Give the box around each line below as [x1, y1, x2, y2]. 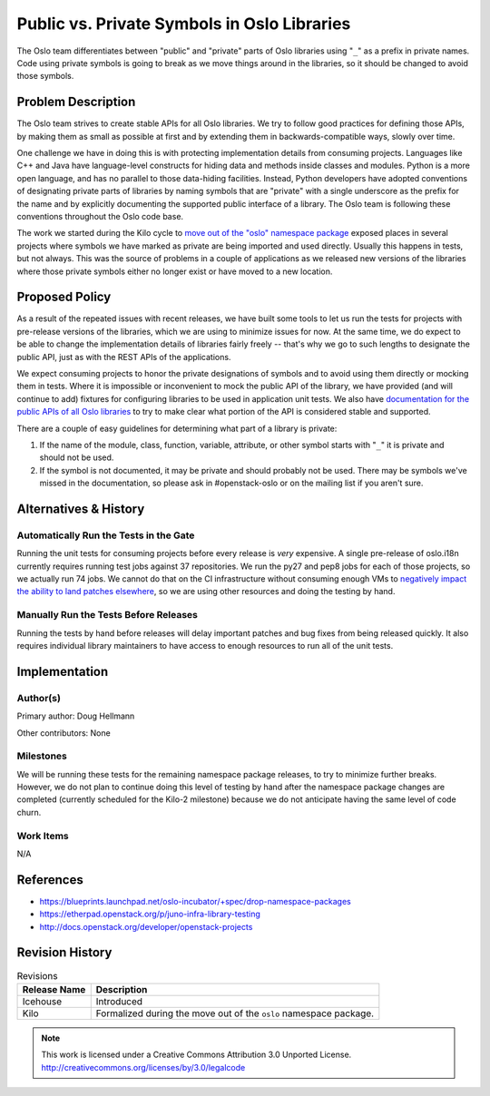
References [16, 872, 83, 887]
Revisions [16, 969, 58, 982]
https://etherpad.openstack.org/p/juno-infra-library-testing [39, 908, 260, 920]
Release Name [22, 983, 86, 995]
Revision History [16, 944, 113, 961]
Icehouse [22, 994, 63, 1007]
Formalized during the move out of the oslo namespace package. [95, 1007, 375, 1020]
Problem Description [16, 94, 136, 110]
